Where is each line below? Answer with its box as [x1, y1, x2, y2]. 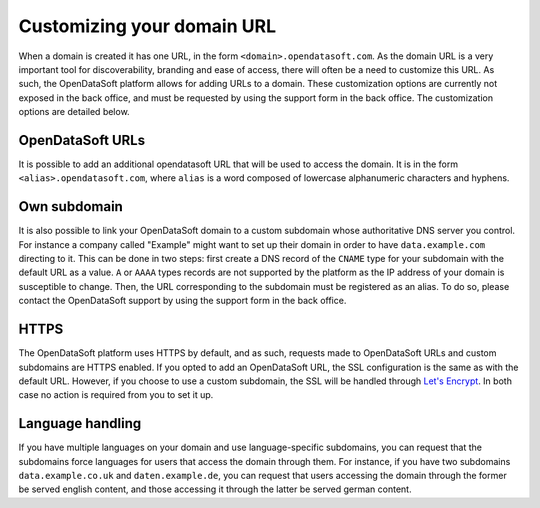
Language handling [18, 415, 142, 432]
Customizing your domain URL [18, 15, 277, 37]
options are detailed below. [18, 106, 130, 118]
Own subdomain [18, 198, 124, 215]
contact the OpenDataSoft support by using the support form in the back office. [18, 295, 347, 307]
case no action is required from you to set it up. [18, 389, 214, 401]
